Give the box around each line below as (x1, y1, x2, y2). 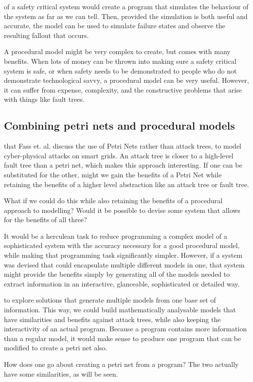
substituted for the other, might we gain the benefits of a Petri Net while (4, 169, 222, 179)
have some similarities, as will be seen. (4, 368, 118, 379)
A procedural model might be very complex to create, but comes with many (4, 46, 231, 57)
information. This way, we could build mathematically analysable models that (4, 305, 236, 315)
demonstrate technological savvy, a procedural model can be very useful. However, (4, 75, 249, 85)
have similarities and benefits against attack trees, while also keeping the (4, 314, 221, 324)
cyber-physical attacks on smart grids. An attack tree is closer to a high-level (4, 150, 234, 160)
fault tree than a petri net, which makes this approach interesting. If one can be (4, 160, 242, 170)
